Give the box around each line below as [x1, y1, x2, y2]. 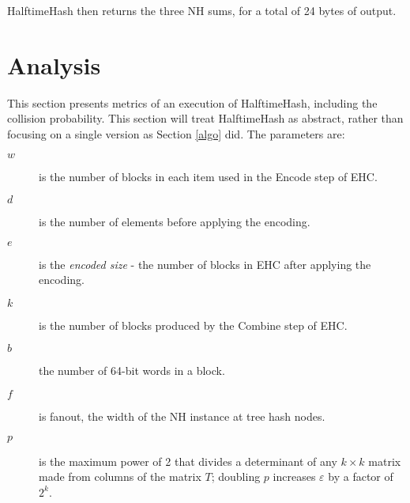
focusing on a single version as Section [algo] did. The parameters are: [7, 125, 345, 142]
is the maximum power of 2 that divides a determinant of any [39, 452, 337, 469]
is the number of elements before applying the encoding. [39, 214, 310, 230]
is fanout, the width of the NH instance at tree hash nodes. [39, 408, 325, 425]
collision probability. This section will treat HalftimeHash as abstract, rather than [7, 110, 404, 127]
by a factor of [328, 468, 393, 485]
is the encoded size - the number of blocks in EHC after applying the [39, 255, 371, 272]
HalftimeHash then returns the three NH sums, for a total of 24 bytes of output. [7, 2, 397, 18]
